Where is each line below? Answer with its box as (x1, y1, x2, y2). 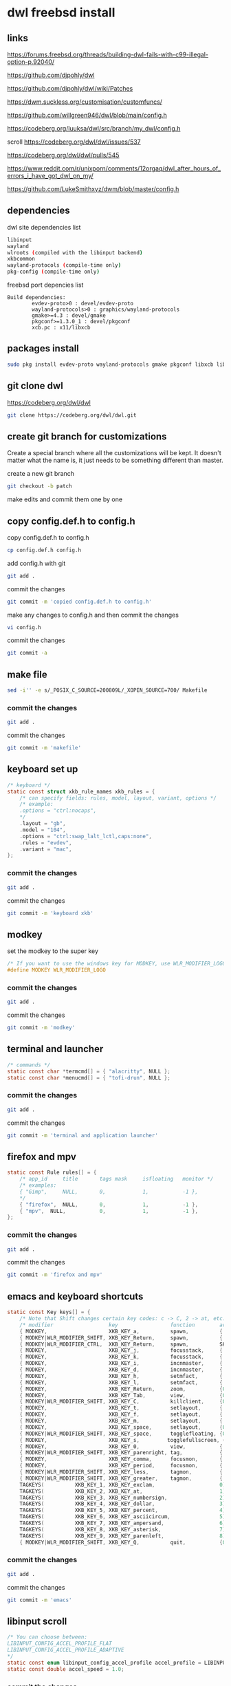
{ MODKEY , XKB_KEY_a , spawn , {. (19, 1328, 226, 1335)
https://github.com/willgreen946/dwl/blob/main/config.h (7, 111, 167, 119)
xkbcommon (7, 256, 36, 263)
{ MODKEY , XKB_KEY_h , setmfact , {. (19, 1372, 226, 1379)
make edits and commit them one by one (7, 495, 122, 503)
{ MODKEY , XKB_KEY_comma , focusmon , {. (19, 1456, 226, 1463)
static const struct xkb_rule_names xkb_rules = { (7, 788, 155, 795)
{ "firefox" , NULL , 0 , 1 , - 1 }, (19, 1201, 199, 1208)
